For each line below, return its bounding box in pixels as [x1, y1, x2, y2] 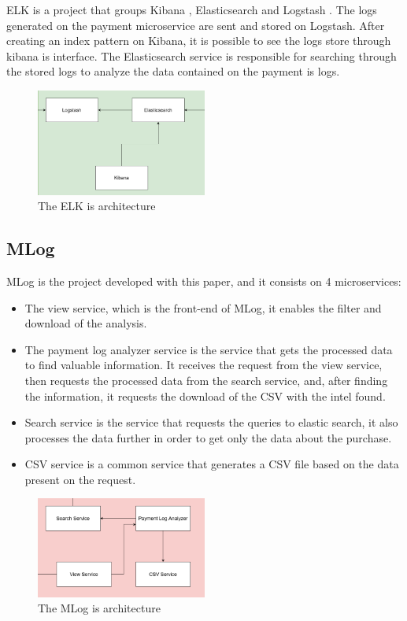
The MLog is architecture [38, 600, 161, 616]
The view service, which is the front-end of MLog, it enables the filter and [24, 299, 382, 316]
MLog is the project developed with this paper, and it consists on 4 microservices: [6, 272, 401, 289]
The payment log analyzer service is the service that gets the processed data [24, 341, 393, 357]
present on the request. [24, 471, 136, 487]
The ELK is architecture [38, 198, 156, 214]
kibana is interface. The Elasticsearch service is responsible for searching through [6, 47, 397, 64]
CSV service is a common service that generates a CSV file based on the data [24, 456, 399, 472]
